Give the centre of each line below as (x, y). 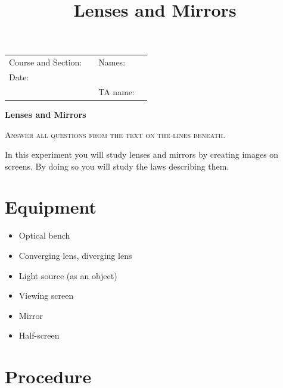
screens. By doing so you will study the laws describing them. (117, 166)
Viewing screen (46, 295)
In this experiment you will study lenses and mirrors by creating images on (142, 154)
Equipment (51, 207)
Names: (112, 62)
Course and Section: (46, 62)
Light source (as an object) (68, 275)
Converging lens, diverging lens (75, 255)
